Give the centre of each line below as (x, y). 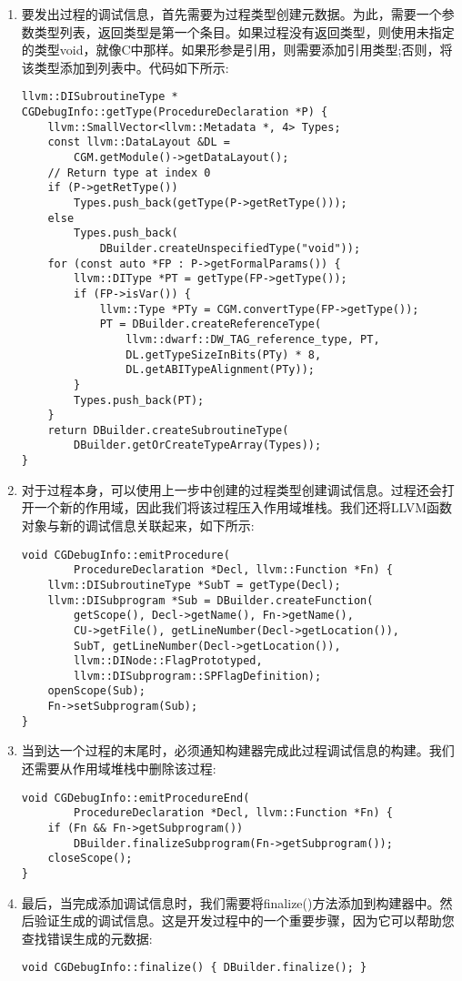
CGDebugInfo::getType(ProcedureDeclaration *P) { (175, 112)
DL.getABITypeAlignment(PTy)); (220, 370)
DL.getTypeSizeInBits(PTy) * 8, (224, 354)
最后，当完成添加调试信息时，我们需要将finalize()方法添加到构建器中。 (231, 902)
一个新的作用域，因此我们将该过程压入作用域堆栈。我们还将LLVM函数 (243, 507)
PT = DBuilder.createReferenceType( (211, 324)
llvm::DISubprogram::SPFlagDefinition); (198, 676)
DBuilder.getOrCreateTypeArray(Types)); (198, 445)
